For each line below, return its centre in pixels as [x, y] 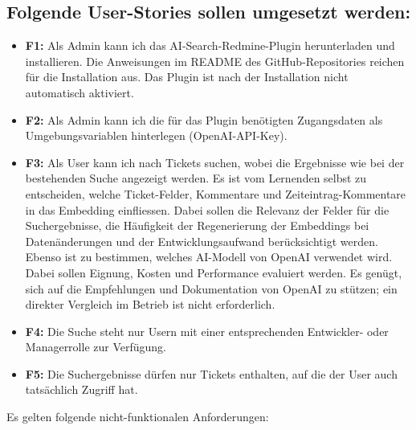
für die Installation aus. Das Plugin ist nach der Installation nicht [187, 77]
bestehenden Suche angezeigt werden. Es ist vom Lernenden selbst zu [196, 178]
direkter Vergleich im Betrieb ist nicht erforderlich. [150, 304]
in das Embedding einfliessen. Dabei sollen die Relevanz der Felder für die [207, 209]
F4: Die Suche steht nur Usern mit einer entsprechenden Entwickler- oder [207, 331]
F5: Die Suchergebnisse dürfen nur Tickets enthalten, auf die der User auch [211, 373]
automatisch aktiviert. [80, 92]
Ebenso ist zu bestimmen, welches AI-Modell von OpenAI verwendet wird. [209, 257]
